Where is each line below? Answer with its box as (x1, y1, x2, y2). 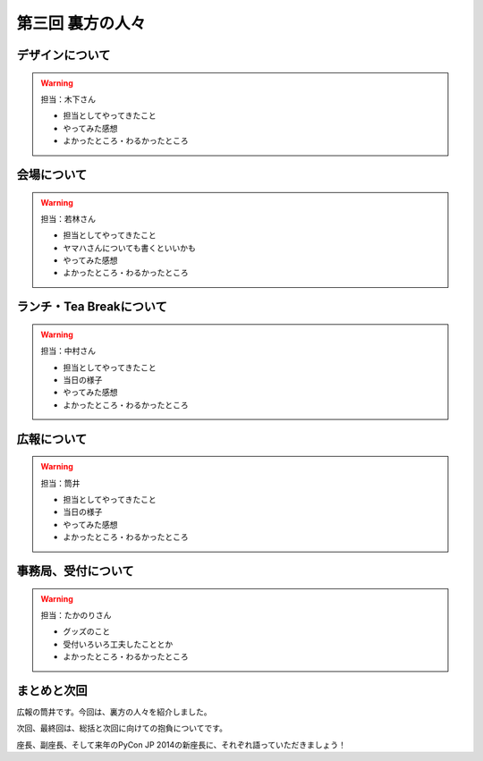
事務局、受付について (16, 563, 134, 579)
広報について (16, 431, 88, 446)
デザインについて (16, 47, 111, 63)
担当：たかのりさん (40, 610, 112, 621)
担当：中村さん (40, 345, 96, 357)
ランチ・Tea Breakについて (16, 300, 167, 315)
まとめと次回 (16, 682, 88, 698)
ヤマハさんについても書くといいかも (63, 242, 196, 253)
